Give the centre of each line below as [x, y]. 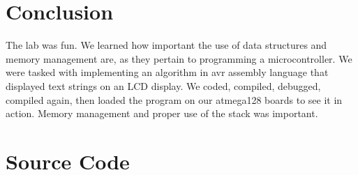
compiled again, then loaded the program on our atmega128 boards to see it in [174, 99]
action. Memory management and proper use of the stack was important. [162, 113]
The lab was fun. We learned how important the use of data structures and [166, 45]
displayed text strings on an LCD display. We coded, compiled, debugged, [163, 85]
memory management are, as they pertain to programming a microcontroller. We [179, 58]
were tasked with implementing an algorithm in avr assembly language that [167, 72]
